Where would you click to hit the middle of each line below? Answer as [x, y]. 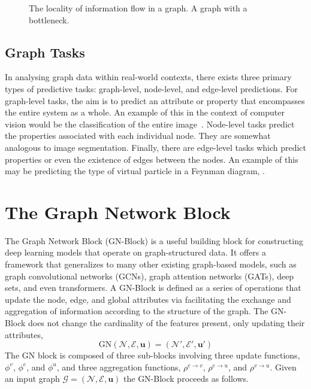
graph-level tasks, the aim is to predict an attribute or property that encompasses [155, 100]
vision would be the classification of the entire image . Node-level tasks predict [150, 124]
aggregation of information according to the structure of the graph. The [137, 311]
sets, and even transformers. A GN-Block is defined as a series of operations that [153, 288]
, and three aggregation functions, [119, 367]
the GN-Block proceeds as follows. [186, 379]
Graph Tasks [45, 52]
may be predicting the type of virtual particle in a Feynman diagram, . [135, 171]
